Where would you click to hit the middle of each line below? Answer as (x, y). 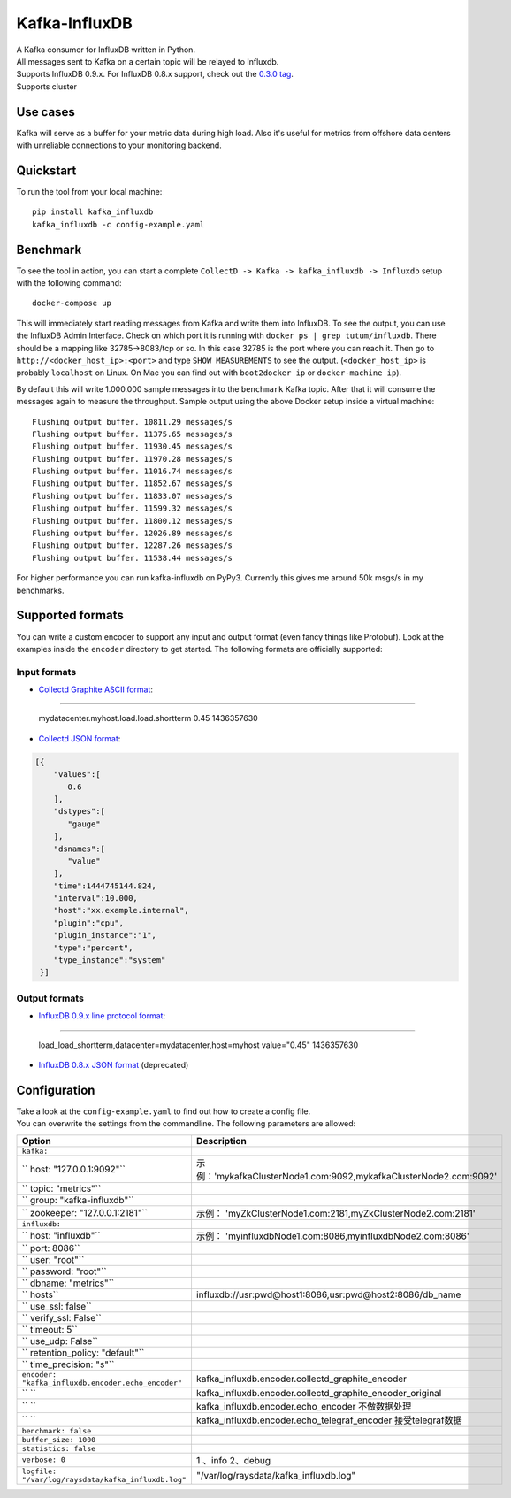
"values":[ (77, 775)
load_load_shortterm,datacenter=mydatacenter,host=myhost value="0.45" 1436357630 (198, 1045)
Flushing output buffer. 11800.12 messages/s (133, 521)
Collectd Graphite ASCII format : (96, 689)
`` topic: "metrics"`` (61, 1188)
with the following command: (69, 283)
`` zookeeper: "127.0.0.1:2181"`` (85, 1212)
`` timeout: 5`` (50, 1329)
